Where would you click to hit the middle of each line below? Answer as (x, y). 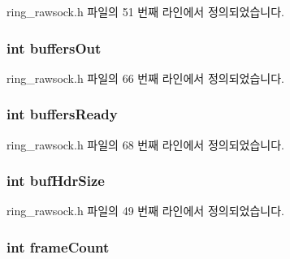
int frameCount (58, 246)
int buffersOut (54, 47)
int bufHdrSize (56, 181)
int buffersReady (62, 114)
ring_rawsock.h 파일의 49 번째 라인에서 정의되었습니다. (145, 211)
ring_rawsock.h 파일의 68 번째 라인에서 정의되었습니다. (145, 144)
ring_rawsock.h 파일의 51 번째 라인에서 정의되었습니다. (145, 11)
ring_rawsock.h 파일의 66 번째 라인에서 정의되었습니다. (145, 78)
